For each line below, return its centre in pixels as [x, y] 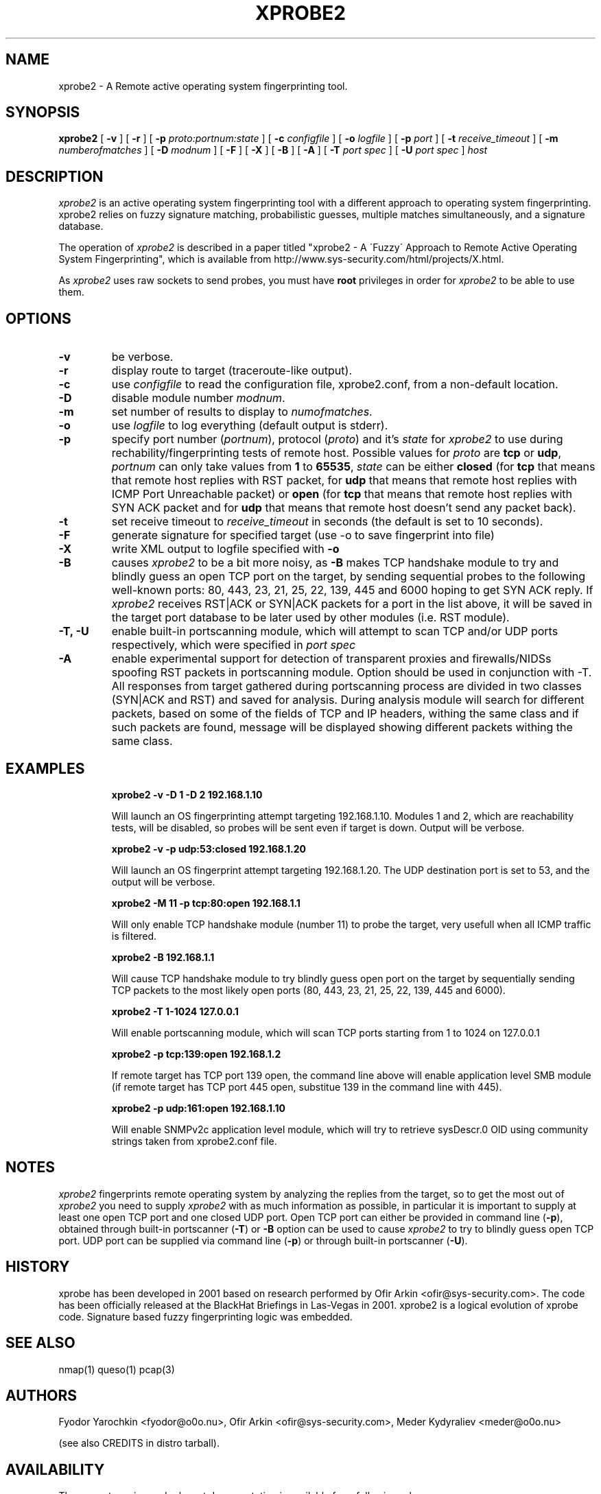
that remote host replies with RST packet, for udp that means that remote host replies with [344, 481]
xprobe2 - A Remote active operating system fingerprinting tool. [203, 86]
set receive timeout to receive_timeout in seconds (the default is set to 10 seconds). [327, 522]
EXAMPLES [45, 768]
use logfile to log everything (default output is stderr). [250, 426]
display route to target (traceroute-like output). [232, 371]
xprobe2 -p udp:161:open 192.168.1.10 [198, 1108]
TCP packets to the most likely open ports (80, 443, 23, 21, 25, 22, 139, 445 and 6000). [308, 990]
